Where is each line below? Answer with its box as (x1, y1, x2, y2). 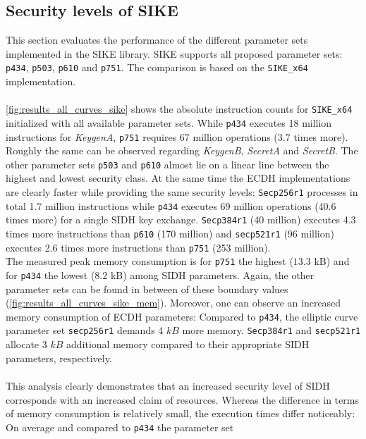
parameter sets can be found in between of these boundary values (6, 281, 288, 296)
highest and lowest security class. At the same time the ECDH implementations (6, 171, 350, 185)
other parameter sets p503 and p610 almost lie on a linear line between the (6, 156, 329, 171)
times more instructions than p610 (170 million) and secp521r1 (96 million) (6, 226, 334, 241)
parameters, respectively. (6, 350, 112, 365)
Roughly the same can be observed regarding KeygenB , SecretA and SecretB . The (6, 143, 358, 158)
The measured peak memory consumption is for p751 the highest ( (6, 254, 293, 268)
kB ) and (314, 254, 350, 268)
